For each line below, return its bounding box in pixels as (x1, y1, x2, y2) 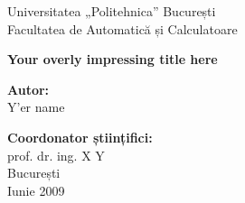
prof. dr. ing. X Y (7, 145, 105, 164)
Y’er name (7, 97, 65, 116)
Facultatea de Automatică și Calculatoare (7, 19, 238, 38)
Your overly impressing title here (7, 50, 218, 69)
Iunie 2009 (7, 180, 65, 199)
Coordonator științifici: (7, 127, 153, 146)
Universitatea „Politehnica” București (7, 2, 216, 20)
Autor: (7, 79, 50, 98)
